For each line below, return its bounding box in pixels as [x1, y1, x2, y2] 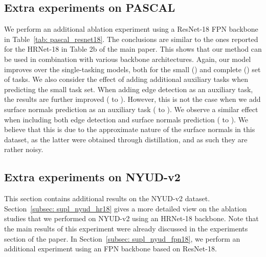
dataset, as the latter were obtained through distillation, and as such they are [4, 134, 248, 144]
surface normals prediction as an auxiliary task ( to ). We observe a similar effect [4, 103, 258, 114]
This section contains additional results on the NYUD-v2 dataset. [4, 193, 210, 204]
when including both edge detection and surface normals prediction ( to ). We [4, 114, 249, 124]
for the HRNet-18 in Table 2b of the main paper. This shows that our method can [4, 44, 262, 54]
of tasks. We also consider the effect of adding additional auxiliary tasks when [4, 74, 248, 84]
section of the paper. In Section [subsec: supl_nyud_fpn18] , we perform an [4, 233, 240, 244]
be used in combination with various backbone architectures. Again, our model [4, 53, 251, 64]
